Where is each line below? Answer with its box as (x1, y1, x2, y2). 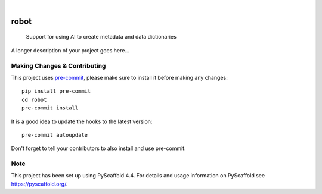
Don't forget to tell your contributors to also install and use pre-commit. (11, 145, 186, 152)
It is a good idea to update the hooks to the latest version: (11, 118, 153, 125)
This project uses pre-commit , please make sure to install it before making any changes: (11, 74, 228, 81)
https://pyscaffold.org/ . (11, 180, 68, 187)
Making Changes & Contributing (11, 61, 106, 70)
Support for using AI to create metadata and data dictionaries (26, 33, 177, 40)
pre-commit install (21, 105, 79, 111)
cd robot (21, 96, 47, 103)
